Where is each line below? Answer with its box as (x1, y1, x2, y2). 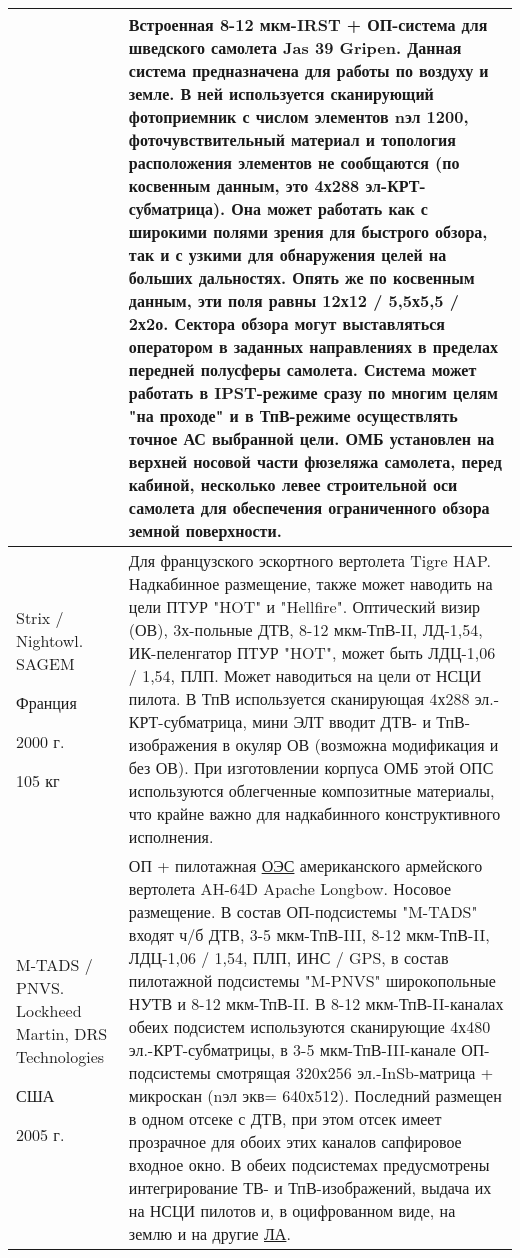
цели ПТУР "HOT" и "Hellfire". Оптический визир (128, 595, 480, 618)
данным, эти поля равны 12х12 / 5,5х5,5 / (128, 289, 459, 312)
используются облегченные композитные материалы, (128, 779, 495, 802)
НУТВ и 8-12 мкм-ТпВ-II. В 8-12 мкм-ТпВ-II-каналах (128, 992, 504, 1015)
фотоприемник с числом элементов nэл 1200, (128, 105, 469, 128)
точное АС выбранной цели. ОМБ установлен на (128, 427, 495, 450)
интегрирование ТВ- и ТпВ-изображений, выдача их (128, 1176, 492, 1199)
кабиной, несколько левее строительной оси (128, 473, 458, 496)
